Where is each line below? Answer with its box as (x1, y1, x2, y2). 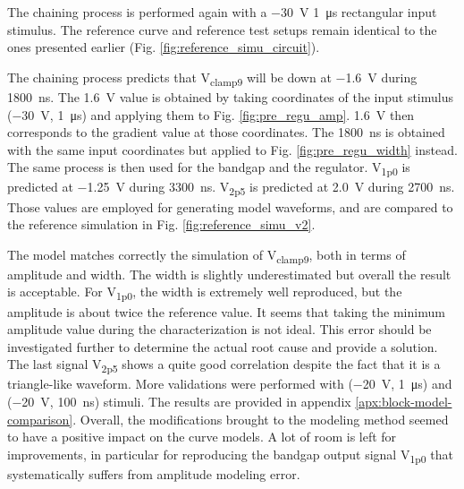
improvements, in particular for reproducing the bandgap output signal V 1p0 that (7, 444, 453, 466)
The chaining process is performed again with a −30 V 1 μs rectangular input (7, 3, 437, 21)
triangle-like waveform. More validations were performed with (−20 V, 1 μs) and (7, 374, 452, 393)
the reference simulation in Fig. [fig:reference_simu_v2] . (7, 215, 316, 234)
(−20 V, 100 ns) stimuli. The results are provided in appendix (7, 392, 351, 411)
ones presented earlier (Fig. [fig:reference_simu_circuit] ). (7, 38, 320, 56)
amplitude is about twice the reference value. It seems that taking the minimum (7, 302, 445, 321)
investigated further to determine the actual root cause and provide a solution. (7, 337, 438, 356)
